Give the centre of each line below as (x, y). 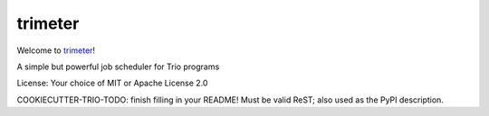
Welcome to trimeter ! (56, 50)
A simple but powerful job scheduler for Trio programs (118, 67)
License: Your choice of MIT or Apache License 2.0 (112, 83)
